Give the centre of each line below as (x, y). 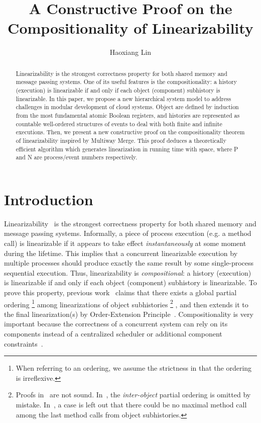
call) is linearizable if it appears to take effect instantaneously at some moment (125, 243)
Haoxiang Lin (130, 52)
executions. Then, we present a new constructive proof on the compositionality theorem (130, 132)
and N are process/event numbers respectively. (77, 157)
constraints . (24, 343)
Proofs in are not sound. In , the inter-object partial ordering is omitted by (133, 395)
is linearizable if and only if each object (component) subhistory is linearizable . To (130, 282)
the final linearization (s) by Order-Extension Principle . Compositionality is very (129, 314)
